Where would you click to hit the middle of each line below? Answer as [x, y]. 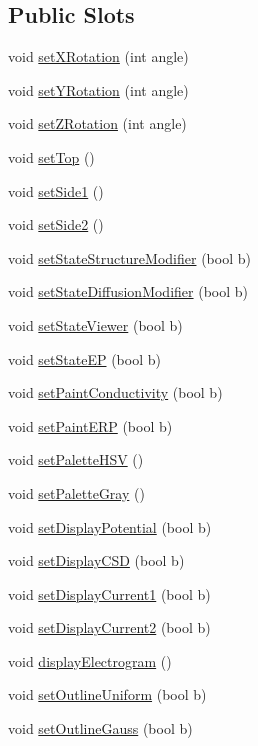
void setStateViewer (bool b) [95, 324]
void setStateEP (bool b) [84, 358]
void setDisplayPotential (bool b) [110, 526]
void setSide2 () [56, 224]
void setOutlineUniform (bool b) [107, 694]
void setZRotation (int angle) [97, 123]
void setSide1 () [56, 190]
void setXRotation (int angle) [98, 56]
